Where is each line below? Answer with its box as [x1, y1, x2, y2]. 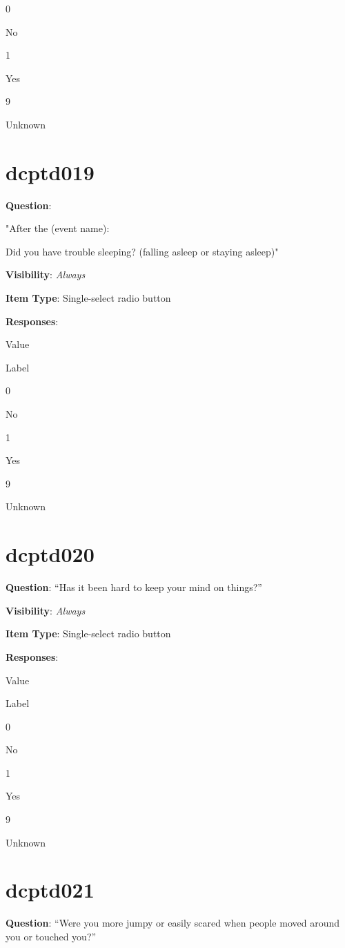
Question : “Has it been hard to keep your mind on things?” [6, 580, 262, 594]
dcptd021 [6, 876, 95, 904]
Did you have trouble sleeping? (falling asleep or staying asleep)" [6, 244, 279, 258]
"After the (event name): [6, 221, 110, 235]
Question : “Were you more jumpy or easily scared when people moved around [6, 916, 339, 930]
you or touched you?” [6, 929, 97, 943]
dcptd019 [6, 157, 95, 186]
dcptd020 [6, 540, 95, 568]
